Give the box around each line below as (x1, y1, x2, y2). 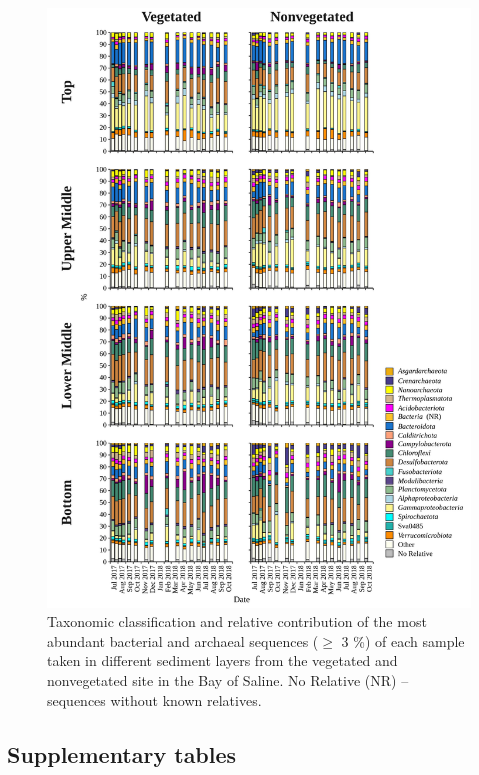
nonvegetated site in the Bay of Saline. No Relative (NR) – (47, 670, 409, 691)
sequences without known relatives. (47, 689, 262, 710)
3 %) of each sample (341, 630, 465, 651)
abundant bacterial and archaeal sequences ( (47, 630, 319, 651)
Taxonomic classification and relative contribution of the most (47, 611, 427, 632)
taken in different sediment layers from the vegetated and (47, 650, 398, 671)
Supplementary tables (7, 738, 237, 769)
